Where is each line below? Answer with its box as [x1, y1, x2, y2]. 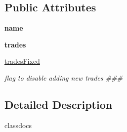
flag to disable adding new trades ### [4, 72, 123, 83]
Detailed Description [4, 96, 113, 112]
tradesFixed [4, 56, 40, 66]
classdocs [4, 120, 32, 130]
